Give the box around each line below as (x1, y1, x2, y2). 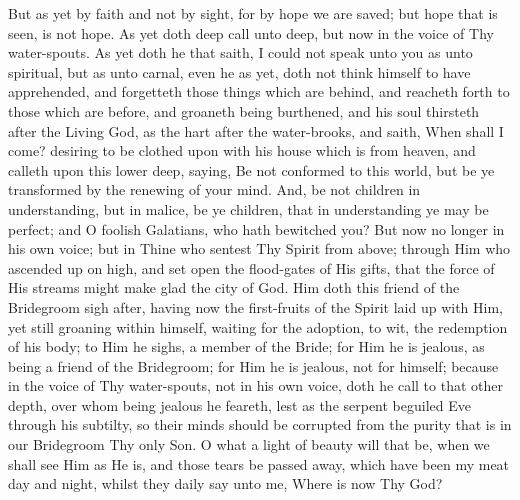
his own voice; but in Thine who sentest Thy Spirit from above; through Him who (8, 238, 511, 259)
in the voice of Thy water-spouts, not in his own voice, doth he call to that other (8, 375, 503, 396)
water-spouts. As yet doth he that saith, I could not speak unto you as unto (8, 42, 473, 63)
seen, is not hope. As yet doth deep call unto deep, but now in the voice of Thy (8, 22, 494, 43)
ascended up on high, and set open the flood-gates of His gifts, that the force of (8, 257, 495, 278)
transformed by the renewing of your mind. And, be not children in (8, 179, 421, 200)
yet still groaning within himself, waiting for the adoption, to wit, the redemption (8, 316, 508, 337)
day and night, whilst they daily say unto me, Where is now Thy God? (8, 473, 443, 494)
